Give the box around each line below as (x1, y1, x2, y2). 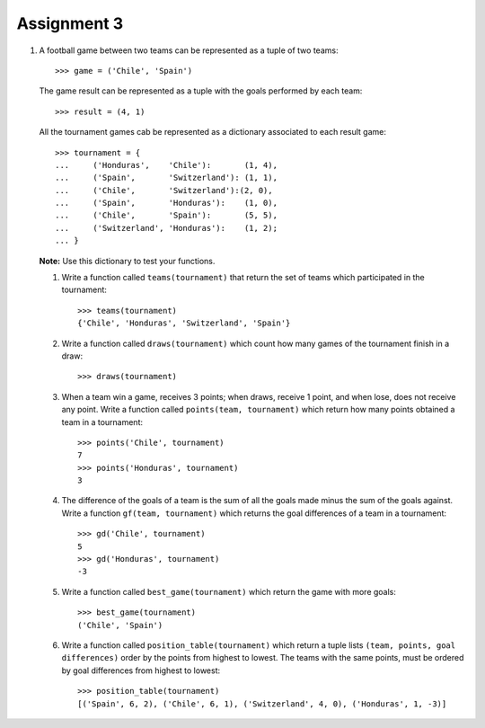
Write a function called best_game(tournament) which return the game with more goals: (61, 586, 397, 597)
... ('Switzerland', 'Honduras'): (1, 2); (55, 223, 278, 233)
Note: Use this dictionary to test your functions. (39, 255, 216, 266)
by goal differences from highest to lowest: (61, 665, 220, 676)
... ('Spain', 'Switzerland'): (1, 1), (55, 173, 278, 183)
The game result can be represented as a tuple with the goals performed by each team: (39, 85, 363, 96)
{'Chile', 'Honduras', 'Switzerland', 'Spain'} (77, 318, 291, 328)
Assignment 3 (16, 13, 124, 33)
